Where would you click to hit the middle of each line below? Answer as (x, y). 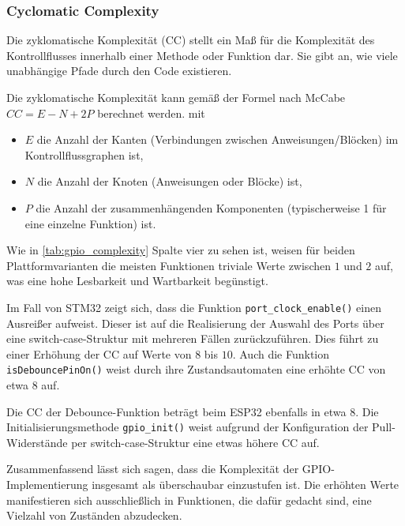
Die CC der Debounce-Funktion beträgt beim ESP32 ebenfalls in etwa (176, 411)
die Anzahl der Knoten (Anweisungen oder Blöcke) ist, (170, 181)
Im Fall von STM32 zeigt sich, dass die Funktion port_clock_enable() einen (194, 307)
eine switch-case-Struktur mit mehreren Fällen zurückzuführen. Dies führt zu (193, 338)
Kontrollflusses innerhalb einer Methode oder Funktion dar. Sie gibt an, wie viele (202, 55)
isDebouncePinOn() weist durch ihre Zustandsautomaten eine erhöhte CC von (196, 369)
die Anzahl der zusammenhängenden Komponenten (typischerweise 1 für (211, 207)
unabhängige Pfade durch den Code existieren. (119, 71)
